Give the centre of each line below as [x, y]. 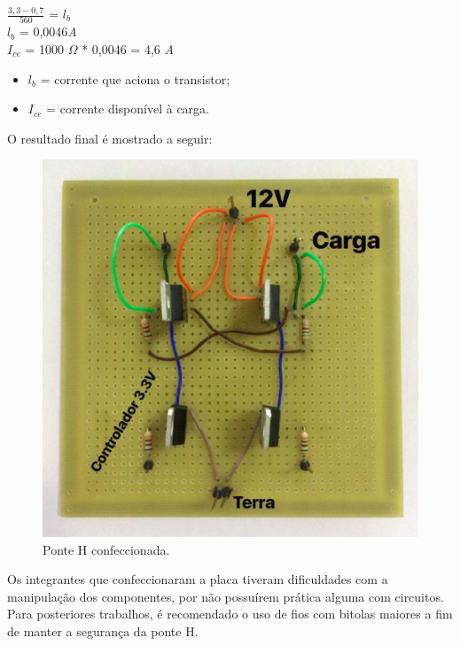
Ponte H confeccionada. [106, 549]
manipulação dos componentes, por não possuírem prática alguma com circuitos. [226, 596]
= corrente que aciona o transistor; [135, 78]
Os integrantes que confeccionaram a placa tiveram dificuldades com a [198, 579]
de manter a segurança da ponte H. [103, 630]
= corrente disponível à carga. [128, 109]
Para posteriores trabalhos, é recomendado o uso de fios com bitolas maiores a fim [230, 614]
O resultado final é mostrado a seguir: [110, 138]
